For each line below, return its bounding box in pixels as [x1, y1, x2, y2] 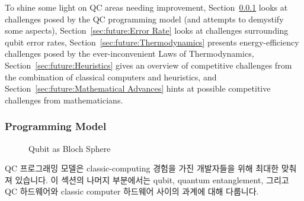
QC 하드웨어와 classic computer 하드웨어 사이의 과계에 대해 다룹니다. [5, 185, 259, 197]
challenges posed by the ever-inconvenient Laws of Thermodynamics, [5, 47, 254, 60]
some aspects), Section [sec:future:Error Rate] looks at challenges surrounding [5, 24, 289, 37]
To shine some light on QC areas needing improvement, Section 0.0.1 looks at [5, 1, 288, 13]
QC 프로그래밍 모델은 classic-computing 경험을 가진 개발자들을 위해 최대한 [5, 162, 279, 174]
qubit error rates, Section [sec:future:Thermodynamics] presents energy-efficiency [5, 35, 299, 48]
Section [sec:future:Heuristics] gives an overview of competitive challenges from [5, 59, 292, 71]
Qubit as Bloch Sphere [28, 142, 111, 154]
